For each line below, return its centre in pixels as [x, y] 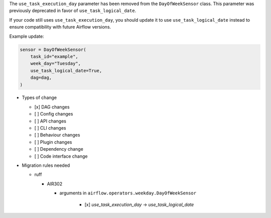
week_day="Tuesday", [56, 64]
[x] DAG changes [52, 107]
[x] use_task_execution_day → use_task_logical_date [139, 204]
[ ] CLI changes [50, 128]
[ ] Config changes [54, 114]
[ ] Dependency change [59, 149]
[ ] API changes [50, 121]
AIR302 [55, 184]
